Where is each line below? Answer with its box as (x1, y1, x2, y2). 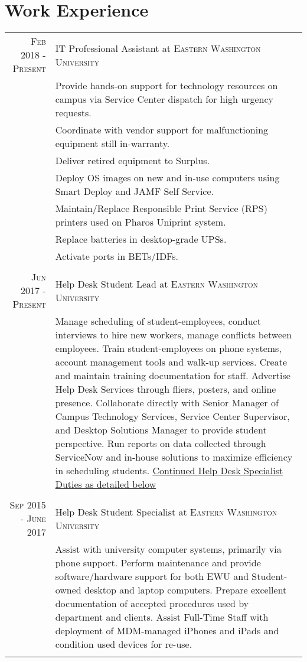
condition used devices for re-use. (55, 637, 192, 651)
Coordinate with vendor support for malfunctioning (55, 123, 269, 137)
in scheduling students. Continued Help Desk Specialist (55, 464, 283, 478)
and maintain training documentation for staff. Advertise (55, 368, 290, 383)
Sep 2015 (9, 498, 46, 512)
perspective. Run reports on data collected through (55, 436, 266, 451)
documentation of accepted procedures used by (55, 596, 249, 611)
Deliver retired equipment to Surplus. (55, 154, 210, 168)
